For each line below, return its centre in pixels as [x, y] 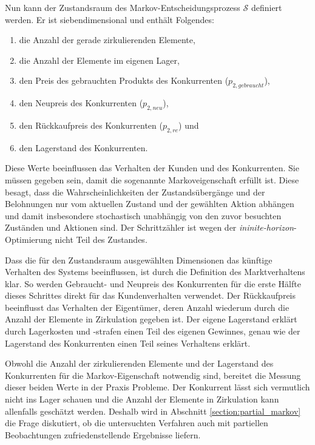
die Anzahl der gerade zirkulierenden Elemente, [107, 40]
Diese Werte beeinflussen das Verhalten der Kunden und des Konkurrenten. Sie [152, 168]
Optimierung [29, 239]
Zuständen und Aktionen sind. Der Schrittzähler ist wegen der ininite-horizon [149, 227]
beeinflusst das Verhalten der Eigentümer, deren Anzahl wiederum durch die [147, 307]
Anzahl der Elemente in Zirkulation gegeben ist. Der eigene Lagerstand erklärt [151, 319]
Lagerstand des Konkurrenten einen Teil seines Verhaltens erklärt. [128, 343]
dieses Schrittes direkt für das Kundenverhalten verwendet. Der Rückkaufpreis [151, 295]
